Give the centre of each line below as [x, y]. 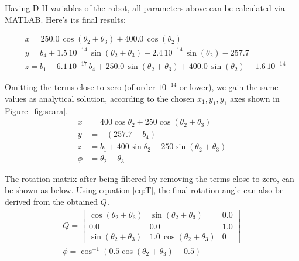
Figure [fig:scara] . [37, 110]
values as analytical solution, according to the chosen [100, 98]
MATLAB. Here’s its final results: [65, 19]
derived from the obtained [51, 202]
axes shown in [255, 98]
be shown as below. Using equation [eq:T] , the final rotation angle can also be [144, 190]
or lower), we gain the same [229, 87]
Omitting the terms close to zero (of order [80, 87]
